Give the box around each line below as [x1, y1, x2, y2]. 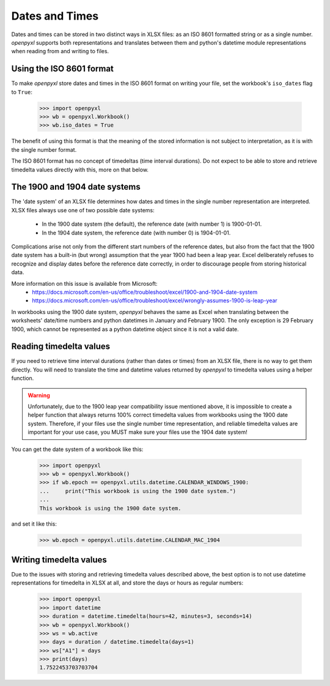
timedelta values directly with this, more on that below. [11, 166, 149, 173]
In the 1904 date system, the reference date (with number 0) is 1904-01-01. [42, 229, 231, 236]
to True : [11, 88, 33, 95]
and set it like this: [11, 520, 57, 528]
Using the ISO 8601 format [11, 64, 114, 74]
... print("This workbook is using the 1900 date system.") [39, 487, 237, 494]
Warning [28, 392, 50, 399]
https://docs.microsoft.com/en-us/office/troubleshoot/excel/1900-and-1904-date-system [32, 288, 258, 296]
